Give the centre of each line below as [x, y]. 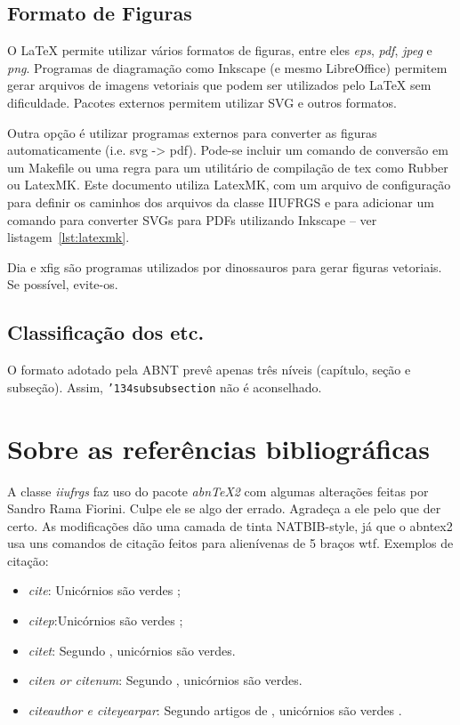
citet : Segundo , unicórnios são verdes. [132, 650]
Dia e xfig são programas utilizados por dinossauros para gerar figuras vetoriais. [225, 266]
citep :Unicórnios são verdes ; [105, 620]
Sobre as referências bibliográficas [218, 448]
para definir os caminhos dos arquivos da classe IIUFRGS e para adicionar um [221, 201]
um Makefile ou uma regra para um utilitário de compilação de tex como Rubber [228, 167]
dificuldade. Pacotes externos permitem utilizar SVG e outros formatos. [202, 102]
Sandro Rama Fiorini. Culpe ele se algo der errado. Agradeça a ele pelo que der [224, 508]
